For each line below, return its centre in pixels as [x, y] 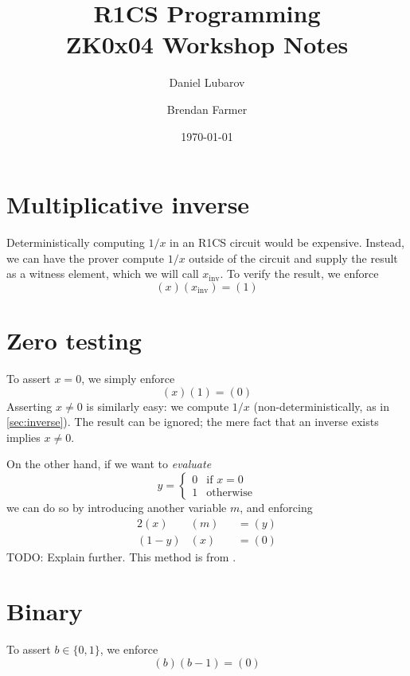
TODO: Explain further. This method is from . [121, 556]
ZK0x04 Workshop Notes [207, 44]
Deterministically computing [76, 242]
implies [23, 437]
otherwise [229, 493]
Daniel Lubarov [207, 82]
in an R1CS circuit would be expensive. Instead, [287, 242]
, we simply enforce [128, 378]
